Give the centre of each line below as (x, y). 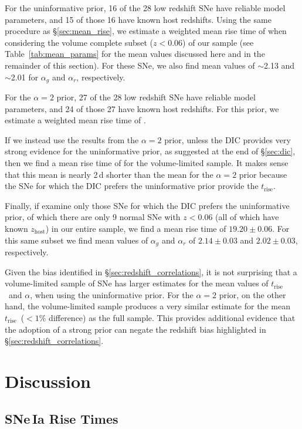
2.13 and (279, 65)
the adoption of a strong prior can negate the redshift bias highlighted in (135, 329)
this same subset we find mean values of (77, 240)
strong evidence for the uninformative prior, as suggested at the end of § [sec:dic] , (150, 151)
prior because (263, 174)
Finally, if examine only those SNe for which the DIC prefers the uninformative (147, 205)
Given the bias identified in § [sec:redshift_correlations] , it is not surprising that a (151, 271)
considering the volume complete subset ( (79, 42)
